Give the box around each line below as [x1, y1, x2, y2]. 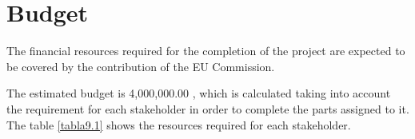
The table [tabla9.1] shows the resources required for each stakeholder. [6, 116, 351, 133]
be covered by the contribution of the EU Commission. [6, 58, 275, 74]
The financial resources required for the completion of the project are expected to [6, 42, 405, 59]
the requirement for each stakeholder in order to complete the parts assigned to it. [6, 100, 409, 117]
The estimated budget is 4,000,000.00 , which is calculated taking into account [6, 85, 391, 101]
